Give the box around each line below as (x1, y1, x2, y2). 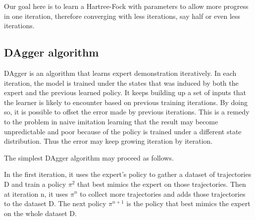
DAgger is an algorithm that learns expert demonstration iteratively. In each (4, 67, 237, 78)
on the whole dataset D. (4, 208, 77, 218)
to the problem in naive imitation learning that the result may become (4, 116, 218, 126)
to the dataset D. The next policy (4, 198, 106, 209)
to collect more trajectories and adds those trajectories (80, 188, 246, 199)
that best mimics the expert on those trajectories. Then (77, 178, 246, 189)
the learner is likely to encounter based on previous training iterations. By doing (4, 97, 248, 107)
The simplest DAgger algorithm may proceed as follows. (4, 152, 174, 163)
